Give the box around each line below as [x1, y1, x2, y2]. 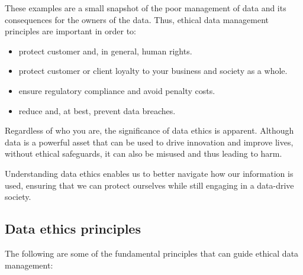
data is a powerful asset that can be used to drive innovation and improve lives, [5, 135, 294, 148]
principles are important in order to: [5, 25, 136, 37]
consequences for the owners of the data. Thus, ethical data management [5, 13, 269, 25]
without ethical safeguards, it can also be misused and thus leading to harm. [5, 147, 282, 160]
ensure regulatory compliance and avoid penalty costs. [18, 84, 215, 96]
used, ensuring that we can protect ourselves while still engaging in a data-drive [5, 179, 294, 191]
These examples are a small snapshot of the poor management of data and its [5, 2, 286, 14]
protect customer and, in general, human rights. [18, 44, 192, 57]
